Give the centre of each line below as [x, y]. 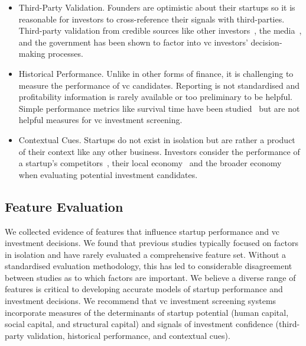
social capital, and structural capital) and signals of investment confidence [139, 324]
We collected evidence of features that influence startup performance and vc [142, 231]
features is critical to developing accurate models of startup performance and [144, 289]
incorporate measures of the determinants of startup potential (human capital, [147, 312]
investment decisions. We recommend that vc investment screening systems [141, 301]
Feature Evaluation [64, 206]
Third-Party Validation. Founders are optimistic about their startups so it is [157, 7]
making [32, 54]
